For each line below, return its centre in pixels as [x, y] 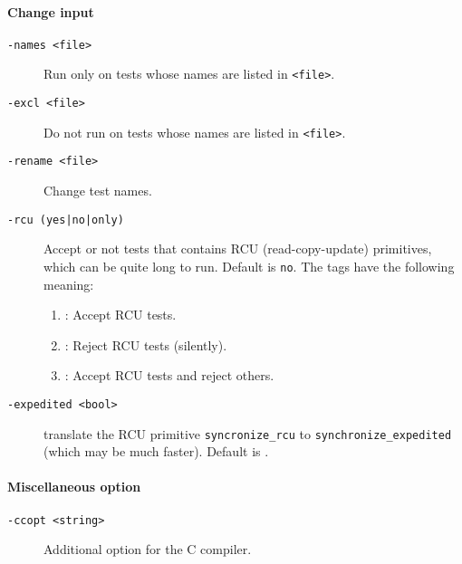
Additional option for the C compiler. [148, 549]
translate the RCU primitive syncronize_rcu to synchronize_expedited [248, 433]
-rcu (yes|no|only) [66, 220]
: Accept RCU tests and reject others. [169, 375]
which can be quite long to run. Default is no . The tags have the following [249, 266]
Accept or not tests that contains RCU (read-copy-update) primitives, [238, 249]
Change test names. [98, 191]
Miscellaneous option [74, 487]
